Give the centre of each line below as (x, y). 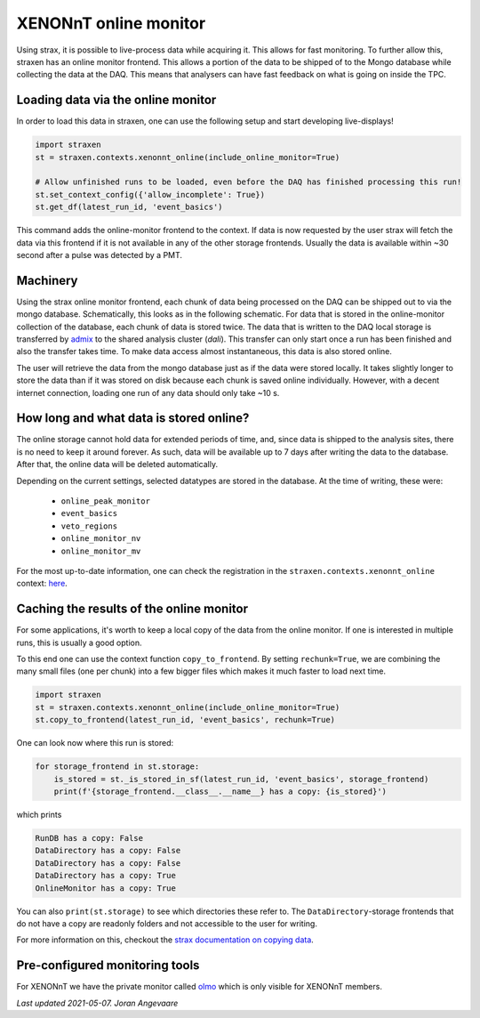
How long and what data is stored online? (133, 418)
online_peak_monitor (106, 501)
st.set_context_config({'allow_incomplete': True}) (150, 194)
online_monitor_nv (101, 539)
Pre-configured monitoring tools (108, 965)
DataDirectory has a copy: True (106, 876)
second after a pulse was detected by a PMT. (99, 254)
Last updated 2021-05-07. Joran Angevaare (97, 1003)
